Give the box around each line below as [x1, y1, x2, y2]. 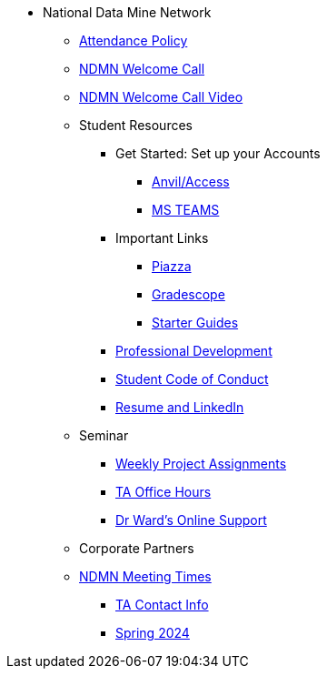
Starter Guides [152, 315, 239, 330]
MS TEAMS [152, 202, 220, 217]
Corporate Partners [79, 540, 194, 556]
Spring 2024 [115, 625, 190, 641]
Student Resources [79, 117, 193, 133]
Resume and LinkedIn [115, 399, 244, 415]
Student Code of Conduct [115, 371, 269, 387]
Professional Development [115, 343, 272, 358]
